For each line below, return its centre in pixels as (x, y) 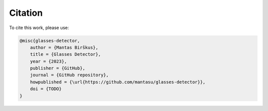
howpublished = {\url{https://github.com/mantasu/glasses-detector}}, (118, 82)
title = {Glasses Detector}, (66, 55)
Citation (26, 13)
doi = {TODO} (46, 89)
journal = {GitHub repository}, (69, 75)
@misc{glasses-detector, (50, 40)
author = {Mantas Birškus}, (64, 47)
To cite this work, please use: (39, 28)
